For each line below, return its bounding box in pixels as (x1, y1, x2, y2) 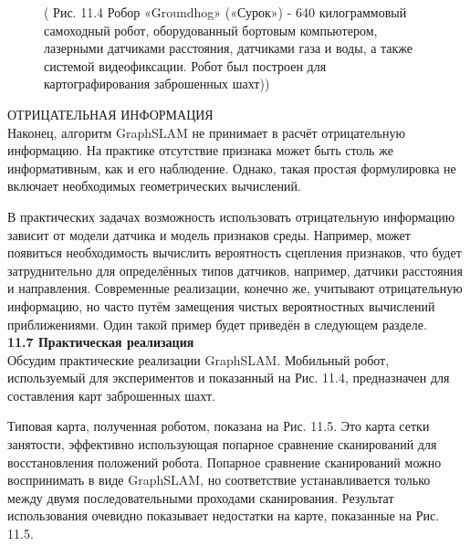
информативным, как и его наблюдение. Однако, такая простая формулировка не (7, 158, 456, 177)
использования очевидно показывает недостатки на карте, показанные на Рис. (7, 506, 440, 525)
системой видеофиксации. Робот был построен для (44, 56, 327, 75)
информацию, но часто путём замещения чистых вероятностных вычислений (7, 296, 435, 315)
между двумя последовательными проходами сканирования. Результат (7, 488, 394, 507)
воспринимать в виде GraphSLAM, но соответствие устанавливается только (7, 470, 431, 489)
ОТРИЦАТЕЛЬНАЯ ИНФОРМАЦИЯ (7, 104, 214, 123)
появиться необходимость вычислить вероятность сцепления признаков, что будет (7, 243, 462, 262)
